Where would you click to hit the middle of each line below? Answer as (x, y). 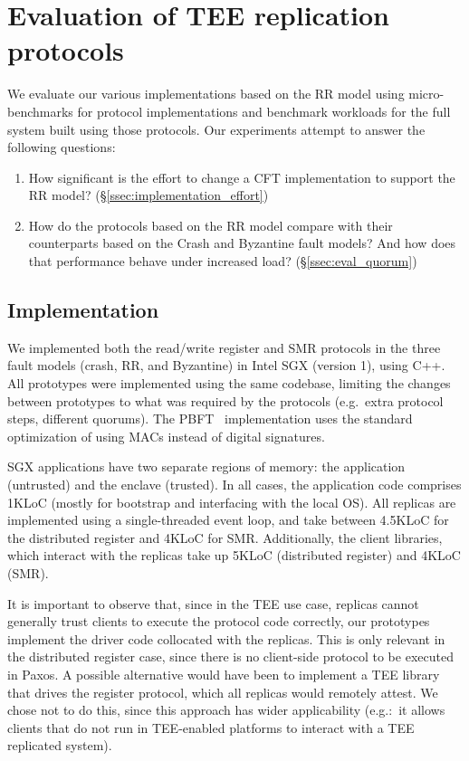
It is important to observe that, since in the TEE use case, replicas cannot (213, 603)
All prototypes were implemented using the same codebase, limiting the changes (229, 383)
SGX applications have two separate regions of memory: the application (206, 466)
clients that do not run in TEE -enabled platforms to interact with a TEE (211, 727)
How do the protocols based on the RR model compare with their (211, 225)
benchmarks (40, 111)
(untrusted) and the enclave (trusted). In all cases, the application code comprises (234, 485)
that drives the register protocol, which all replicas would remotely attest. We (223, 692)
